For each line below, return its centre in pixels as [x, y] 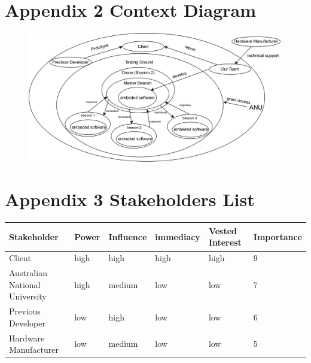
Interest [225, 242]
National [25, 284]
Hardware [27, 338]
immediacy [178, 236]
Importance [278, 236]
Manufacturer [34, 350]
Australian [28, 273]
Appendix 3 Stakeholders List [130, 199]
